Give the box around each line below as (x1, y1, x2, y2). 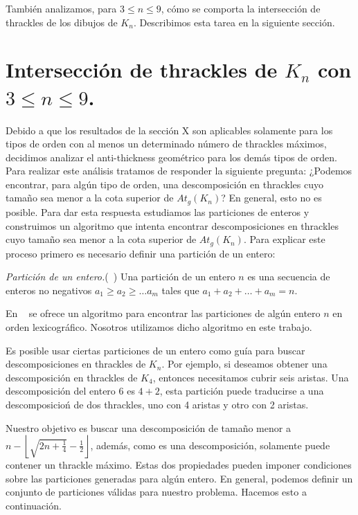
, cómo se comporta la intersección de (161, 1, 321, 15)
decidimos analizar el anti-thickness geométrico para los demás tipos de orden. (6, 150, 337, 164)
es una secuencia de (247, 269, 330, 284)
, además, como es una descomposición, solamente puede (90, 437, 330, 452)
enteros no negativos (6, 282, 92, 297)
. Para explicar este (243, 232, 325, 246)
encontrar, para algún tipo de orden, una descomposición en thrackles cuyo (6, 177, 323, 191)
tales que (161, 282, 199, 297)
